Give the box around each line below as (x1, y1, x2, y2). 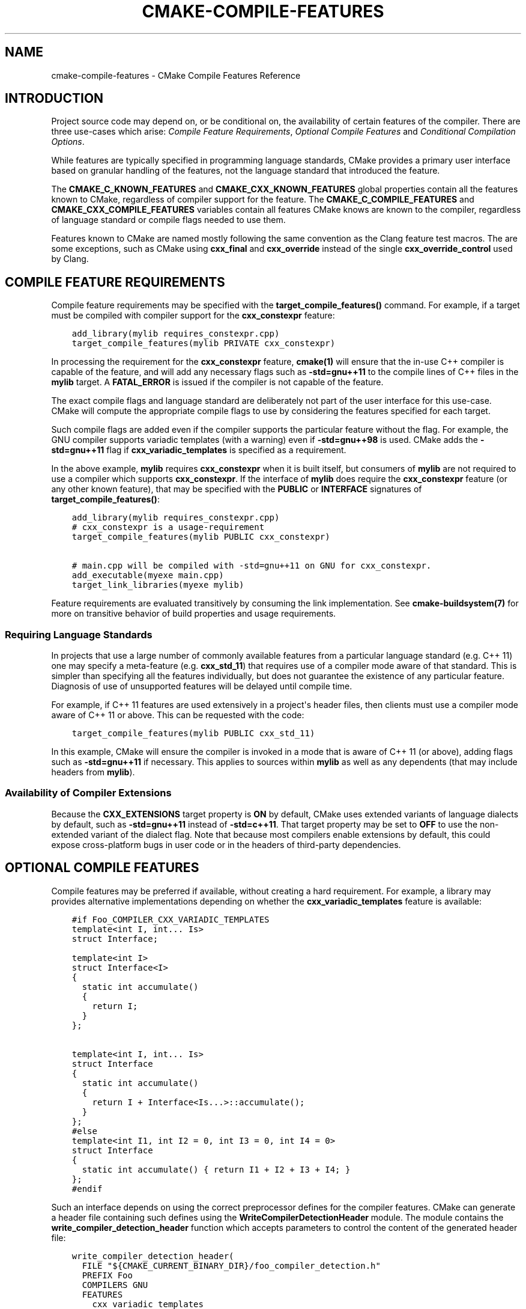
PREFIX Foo (82, 1270, 133, 1280)
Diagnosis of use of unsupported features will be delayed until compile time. (51, 681, 352, 692)
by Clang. (51, 254, 89, 264)
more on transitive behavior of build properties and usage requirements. (51, 608, 336, 619)
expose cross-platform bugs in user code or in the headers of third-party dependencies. (51, 839, 401, 850)
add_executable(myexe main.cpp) (71, 570, 224, 581)
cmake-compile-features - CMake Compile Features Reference (51, 70, 301, 81)
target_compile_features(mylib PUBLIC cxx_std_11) (71, 728, 315, 739)
